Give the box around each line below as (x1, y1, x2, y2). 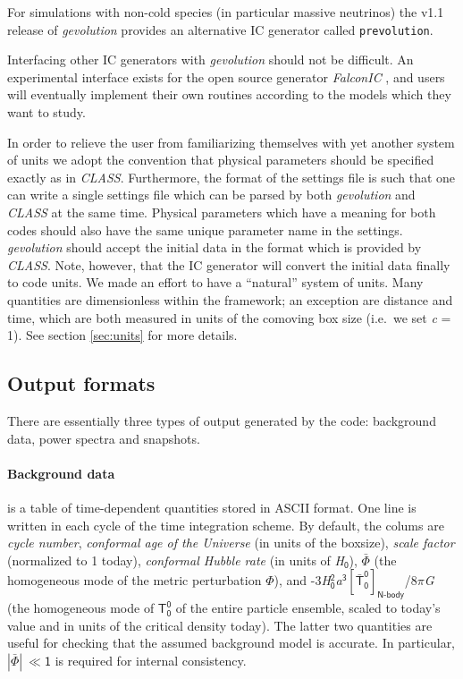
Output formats (7, 369, 156, 397)
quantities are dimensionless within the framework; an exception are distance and (7, 290, 453, 309)
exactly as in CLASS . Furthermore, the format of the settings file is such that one (7, 167, 456, 186)
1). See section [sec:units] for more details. (7, 326, 238, 344)
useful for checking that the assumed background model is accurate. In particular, (7, 633, 456, 652)
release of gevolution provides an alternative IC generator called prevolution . (7, 20, 434, 38)
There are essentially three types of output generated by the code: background (7, 411, 436, 429)
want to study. (7, 103, 86, 122)
